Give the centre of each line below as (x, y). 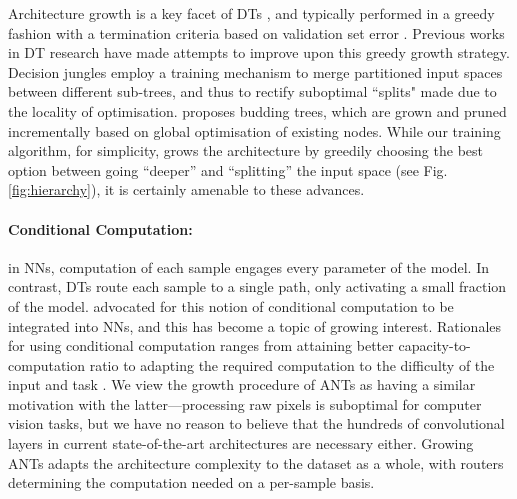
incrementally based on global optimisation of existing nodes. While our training (254, 130)
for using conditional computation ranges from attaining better (201, 345)
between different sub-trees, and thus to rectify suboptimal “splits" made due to (252, 91)
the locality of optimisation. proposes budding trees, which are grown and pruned (257, 110)
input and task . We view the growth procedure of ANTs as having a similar (242, 384)
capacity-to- (434, 345)
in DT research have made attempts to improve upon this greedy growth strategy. (259, 52)
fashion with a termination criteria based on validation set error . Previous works (256, 32)
